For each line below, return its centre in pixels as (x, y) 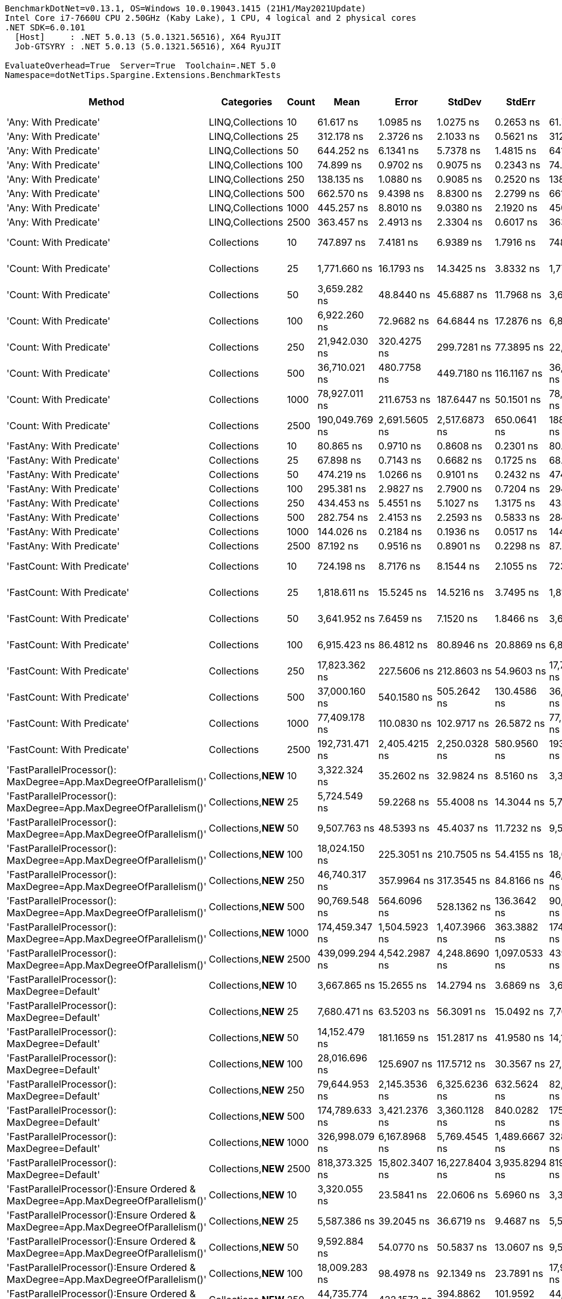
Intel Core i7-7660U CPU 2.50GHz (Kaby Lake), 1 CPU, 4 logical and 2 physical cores (211, 18)
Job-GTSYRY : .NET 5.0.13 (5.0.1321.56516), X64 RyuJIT (148, 46)
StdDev (465, 102)
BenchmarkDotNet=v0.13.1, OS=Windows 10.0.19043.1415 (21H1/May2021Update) (185, 8)
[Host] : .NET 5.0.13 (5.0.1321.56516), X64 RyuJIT (148, 37)
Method (106, 102)
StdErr (521, 102)
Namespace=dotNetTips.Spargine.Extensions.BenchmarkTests (143, 75)
